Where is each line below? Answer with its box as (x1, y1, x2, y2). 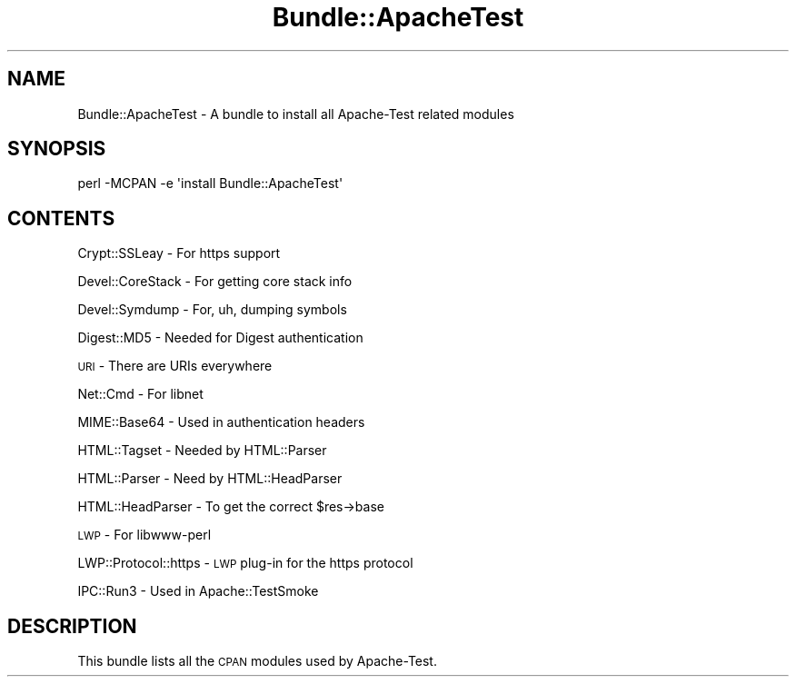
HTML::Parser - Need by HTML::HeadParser (77, 471, 343, 487)
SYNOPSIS (7, 137, 106, 161)
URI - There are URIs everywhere (77, 358, 273, 374)
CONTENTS (7, 206, 115, 230)
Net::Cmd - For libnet (77, 386, 204, 402)
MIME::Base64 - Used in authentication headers (77, 414, 365, 431)
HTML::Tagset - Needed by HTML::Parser (77, 442, 327, 459)
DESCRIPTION (7, 614, 137, 638)
